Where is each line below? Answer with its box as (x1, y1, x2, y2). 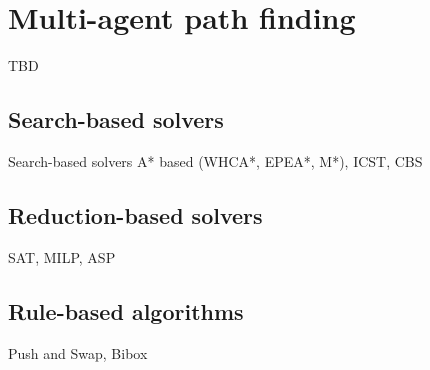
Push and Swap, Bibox (8, 342, 148, 363)
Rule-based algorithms (8, 295, 244, 326)
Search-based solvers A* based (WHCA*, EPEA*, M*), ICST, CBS (8, 150, 423, 171)
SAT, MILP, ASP (8, 246, 116, 267)
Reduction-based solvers (8, 199, 263, 230)
